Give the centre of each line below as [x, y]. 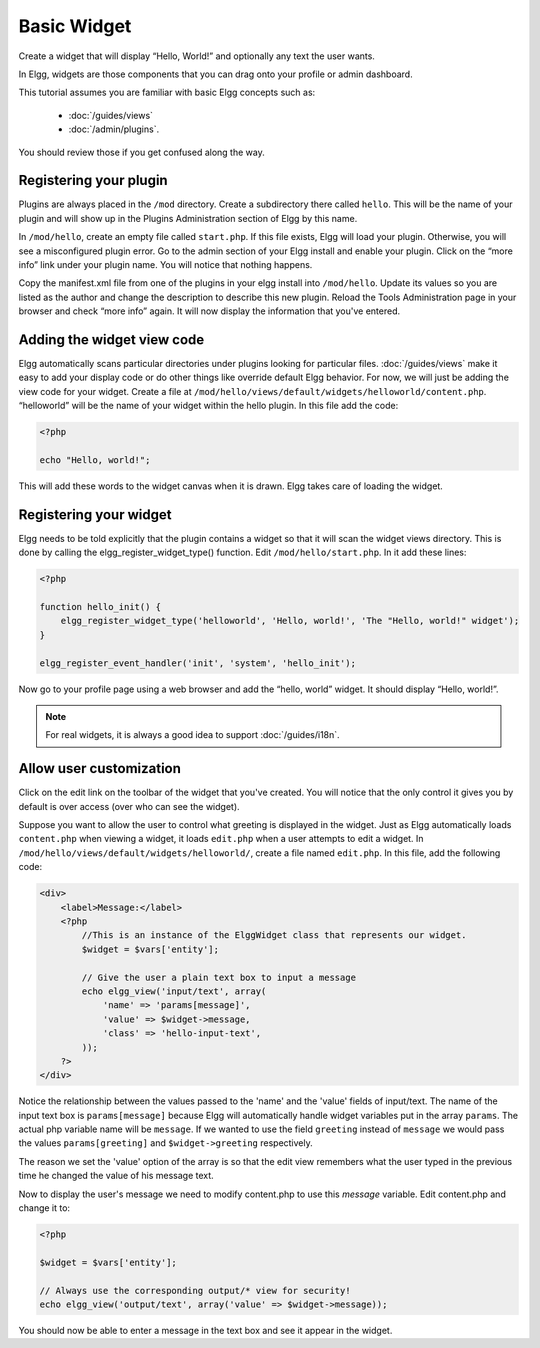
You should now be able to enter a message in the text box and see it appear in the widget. [205, 1330]
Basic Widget [75, 26]
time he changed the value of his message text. [116, 1176]
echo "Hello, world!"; [95, 459]
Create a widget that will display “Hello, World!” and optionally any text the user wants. [196, 56]
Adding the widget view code [111, 339]
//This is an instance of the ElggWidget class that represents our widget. [274, 935]
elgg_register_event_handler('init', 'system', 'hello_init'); [198, 663]
